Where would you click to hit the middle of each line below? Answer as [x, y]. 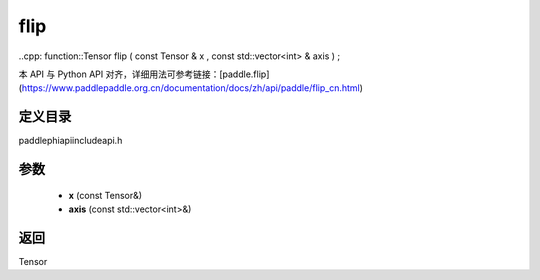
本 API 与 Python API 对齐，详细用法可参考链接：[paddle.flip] [144, 74]
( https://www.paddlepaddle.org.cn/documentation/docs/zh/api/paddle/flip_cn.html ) [191, 88]
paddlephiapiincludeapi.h [70, 141]
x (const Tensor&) [105, 195]
